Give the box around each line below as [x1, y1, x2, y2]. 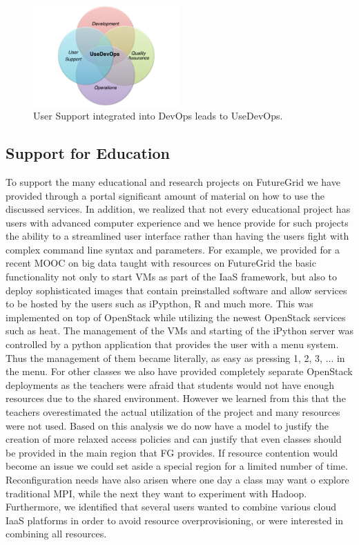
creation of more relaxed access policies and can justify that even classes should [6, 432, 342, 446]
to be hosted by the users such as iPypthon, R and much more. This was [6, 296, 313, 311]
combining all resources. [6, 526, 107, 541]
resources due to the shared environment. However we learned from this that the [6, 391, 346, 405]
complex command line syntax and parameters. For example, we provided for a [6, 242, 340, 256]
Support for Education [6, 142, 171, 164]
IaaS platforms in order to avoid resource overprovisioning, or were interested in [6, 513, 344, 527]
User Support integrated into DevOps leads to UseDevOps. [33, 108, 283, 123]
